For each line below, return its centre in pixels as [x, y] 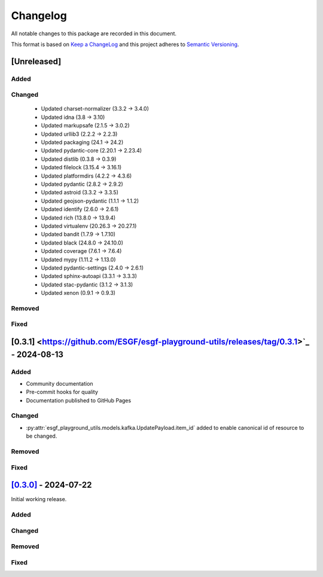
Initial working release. [39, 499]
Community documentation [60, 383]
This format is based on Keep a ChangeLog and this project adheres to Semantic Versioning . [125, 44]
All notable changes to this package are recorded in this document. [94, 33]
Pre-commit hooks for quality [62, 392]
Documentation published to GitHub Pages [79, 400]
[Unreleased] [36, 61]
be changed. [42, 436]
